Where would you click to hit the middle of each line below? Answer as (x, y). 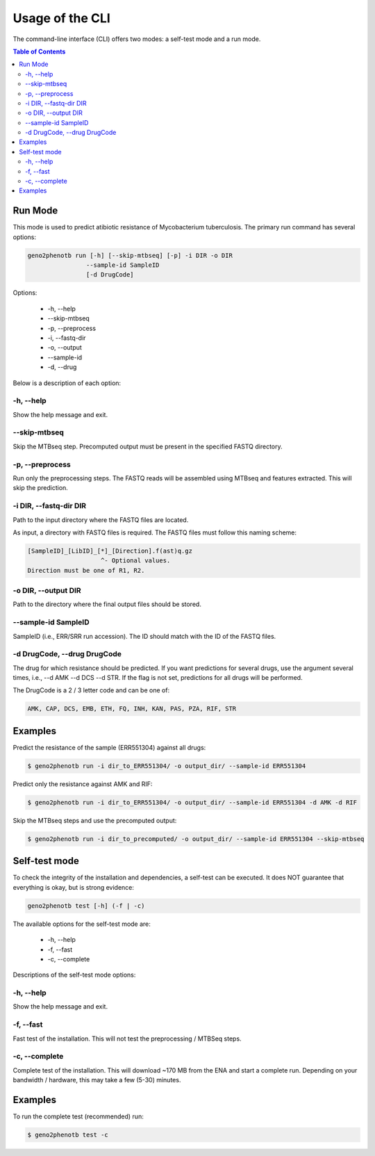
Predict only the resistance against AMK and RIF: (83, 784)
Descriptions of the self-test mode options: (74, 975)
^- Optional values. (136, 561)
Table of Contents (39, 51)
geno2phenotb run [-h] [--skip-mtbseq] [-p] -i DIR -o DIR (130, 255)
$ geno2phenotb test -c (68, 1135)
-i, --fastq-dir (67, 338)
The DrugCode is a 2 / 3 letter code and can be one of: (91, 690)
